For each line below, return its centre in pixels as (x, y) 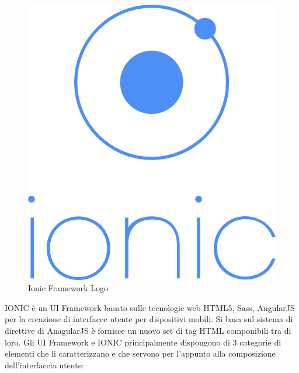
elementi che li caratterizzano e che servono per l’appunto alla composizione (140, 353)
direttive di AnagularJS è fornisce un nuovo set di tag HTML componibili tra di (148, 330)
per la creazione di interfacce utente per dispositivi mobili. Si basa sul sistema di (149, 319)
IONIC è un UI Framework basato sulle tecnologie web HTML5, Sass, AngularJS (150, 307)
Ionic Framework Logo (68, 288)
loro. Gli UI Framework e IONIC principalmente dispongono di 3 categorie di (143, 342)
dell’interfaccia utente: (44, 365)
